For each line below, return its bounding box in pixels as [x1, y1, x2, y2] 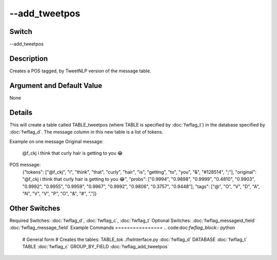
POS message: [9, 162, 41, 168]
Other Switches [9, 203, 61, 213]
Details [9, 108, 33, 117]
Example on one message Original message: [9, 138, 104, 144]
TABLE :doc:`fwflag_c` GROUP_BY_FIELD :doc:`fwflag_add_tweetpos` [22, 243, 169, 249]
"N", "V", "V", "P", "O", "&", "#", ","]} [22, 190, 97, 196]
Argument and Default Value [9, 81, 103, 90]
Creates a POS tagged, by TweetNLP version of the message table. [9, 67, 151, 74]
